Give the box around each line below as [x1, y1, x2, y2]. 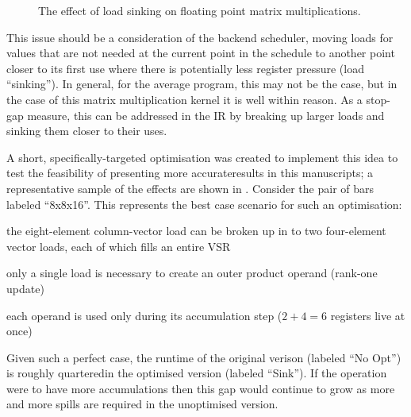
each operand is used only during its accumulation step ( [6, 307, 282, 323]
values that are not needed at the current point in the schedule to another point [6, 44, 395, 61]
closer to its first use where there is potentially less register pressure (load [6, 60, 364, 76]
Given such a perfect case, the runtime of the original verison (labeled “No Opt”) [6, 349, 401, 365]
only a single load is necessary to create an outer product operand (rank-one [6, 264, 378, 281]
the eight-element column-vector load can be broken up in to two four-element [6, 222, 386, 239]
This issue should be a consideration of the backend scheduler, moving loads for [6, 29, 394, 45]
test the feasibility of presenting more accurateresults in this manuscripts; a [6, 164, 374, 181]
